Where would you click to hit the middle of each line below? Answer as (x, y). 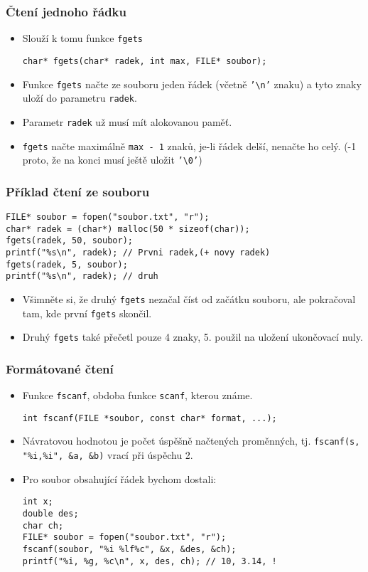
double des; (50, 514)
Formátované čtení (60, 368)
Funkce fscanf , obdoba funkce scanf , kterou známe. (137, 395)
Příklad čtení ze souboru (78, 191)
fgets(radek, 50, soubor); (69, 241)
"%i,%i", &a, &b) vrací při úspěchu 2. (108, 455)
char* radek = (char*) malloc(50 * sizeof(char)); (128, 229)
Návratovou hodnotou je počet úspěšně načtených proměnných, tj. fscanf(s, (191, 441)
